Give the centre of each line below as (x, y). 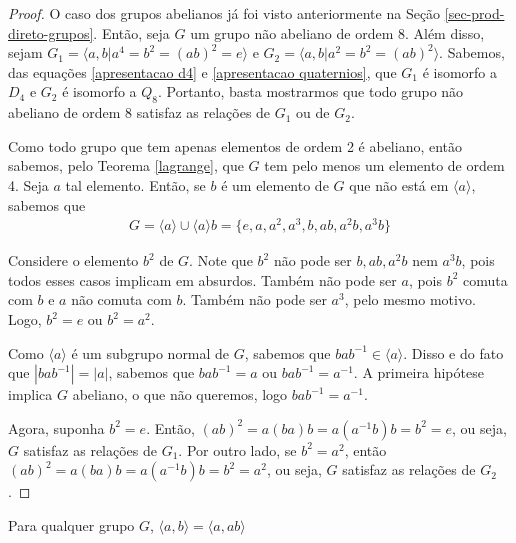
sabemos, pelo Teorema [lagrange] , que (126, 165)
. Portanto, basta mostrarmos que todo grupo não (311, 91)
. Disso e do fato (453, 352)
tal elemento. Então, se (135, 184)
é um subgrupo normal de (150, 352)
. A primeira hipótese (418, 372)
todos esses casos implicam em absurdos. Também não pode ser (202, 279)
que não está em (399, 184)
